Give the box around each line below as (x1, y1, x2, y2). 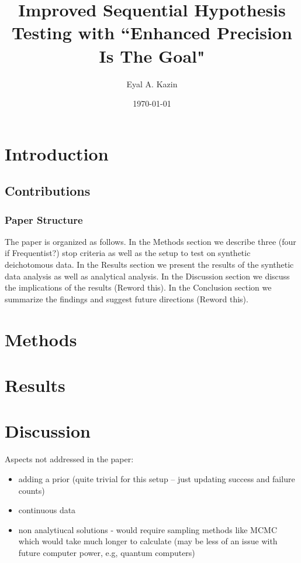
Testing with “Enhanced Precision (12, 21, 292, 45)
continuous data (18, 504, 76, 516)
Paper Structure (5, 212, 83, 227)
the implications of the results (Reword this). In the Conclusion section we (5, 281, 272, 294)
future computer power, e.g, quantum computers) (18, 546, 195, 558)
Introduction (5, 141, 109, 165)
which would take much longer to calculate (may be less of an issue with (18, 535, 278, 547)
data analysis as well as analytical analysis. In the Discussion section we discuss (5, 269, 290, 282)
